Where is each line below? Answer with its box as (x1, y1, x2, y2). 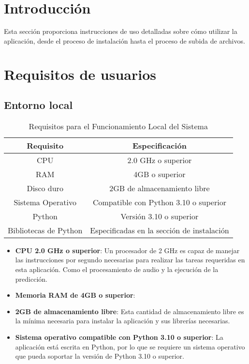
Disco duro (27, 182, 63, 194)
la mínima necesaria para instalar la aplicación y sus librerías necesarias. (15, 316, 230, 326)
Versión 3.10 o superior (120, 210, 199, 222)
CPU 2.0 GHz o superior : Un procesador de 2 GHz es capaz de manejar (15, 245, 240, 255)
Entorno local (4, 97, 73, 112)
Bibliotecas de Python (8, 224, 83, 236)
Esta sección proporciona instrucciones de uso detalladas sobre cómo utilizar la (4, 26, 237, 36)
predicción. (15, 273, 47, 284)
